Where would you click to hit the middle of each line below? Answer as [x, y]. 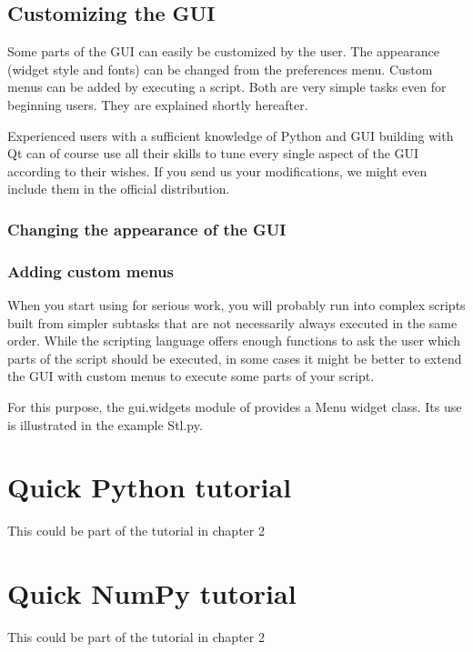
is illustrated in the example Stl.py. [105, 424]
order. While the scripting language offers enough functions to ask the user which [234, 341]
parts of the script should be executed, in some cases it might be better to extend [235, 358]
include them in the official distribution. [119, 189]
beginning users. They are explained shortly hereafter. [158, 104]
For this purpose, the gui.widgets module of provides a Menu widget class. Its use [235, 406]
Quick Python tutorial [150, 487]
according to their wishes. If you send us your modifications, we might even [217, 171]
